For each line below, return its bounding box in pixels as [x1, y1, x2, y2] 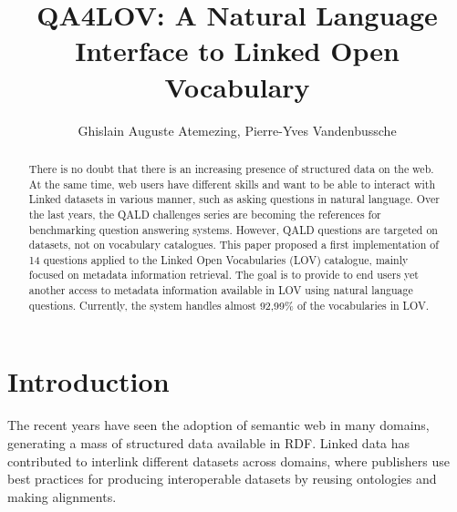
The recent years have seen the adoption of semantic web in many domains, [7, 415, 430, 435]
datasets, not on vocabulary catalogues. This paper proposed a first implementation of [28, 237, 439, 252]
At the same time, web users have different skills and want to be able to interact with [28, 176, 436, 191]
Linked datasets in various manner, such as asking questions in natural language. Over [28, 191, 440, 207]
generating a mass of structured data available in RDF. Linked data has [7, 433, 410, 452]
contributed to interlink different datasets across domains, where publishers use [7, 451, 451, 470]
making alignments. [7, 486, 117, 506]
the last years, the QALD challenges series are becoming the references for [28, 206, 381, 221]
